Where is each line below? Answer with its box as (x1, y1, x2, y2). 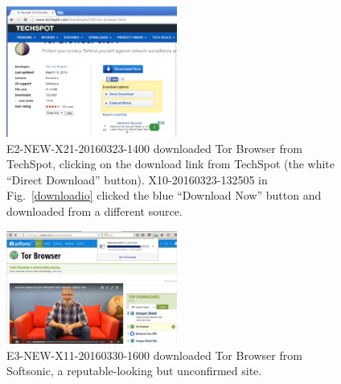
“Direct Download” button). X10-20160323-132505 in (6, 171, 268, 188)
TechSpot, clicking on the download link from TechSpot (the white (6, 155, 335, 172)
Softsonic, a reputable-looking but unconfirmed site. (6, 362, 262, 379)
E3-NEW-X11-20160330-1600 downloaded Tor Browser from (6, 346, 302, 363)
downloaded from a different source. (6, 203, 183, 220)
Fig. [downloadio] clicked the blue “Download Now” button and (6, 187, 322, 204)
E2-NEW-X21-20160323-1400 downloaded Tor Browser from (6, 139, 302, 156)
